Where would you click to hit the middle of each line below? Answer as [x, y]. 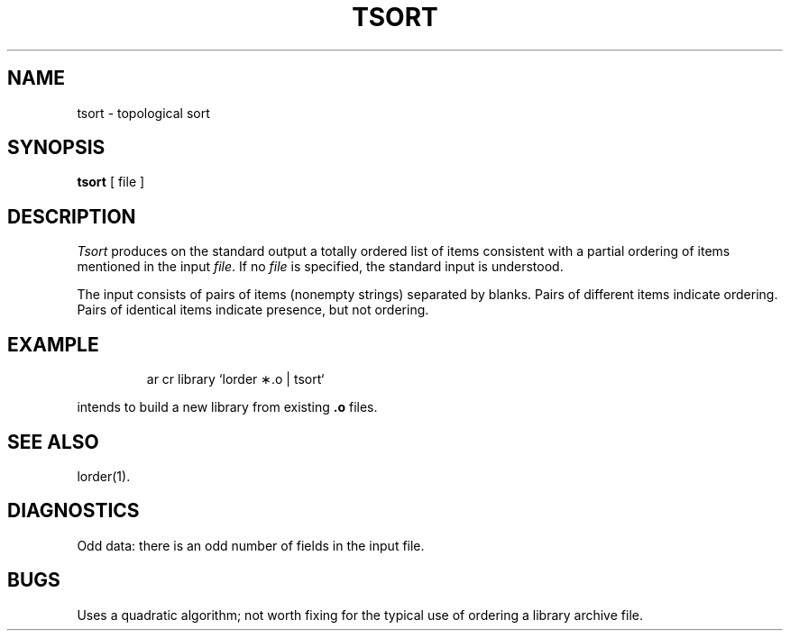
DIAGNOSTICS [73, 511]
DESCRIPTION [72, 216]
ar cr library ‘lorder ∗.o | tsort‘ [235, 379]
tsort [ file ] [111, 182]
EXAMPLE [53, 344]
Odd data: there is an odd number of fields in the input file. [251, 545]
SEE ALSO [53, 442]
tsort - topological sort [143, 113]
